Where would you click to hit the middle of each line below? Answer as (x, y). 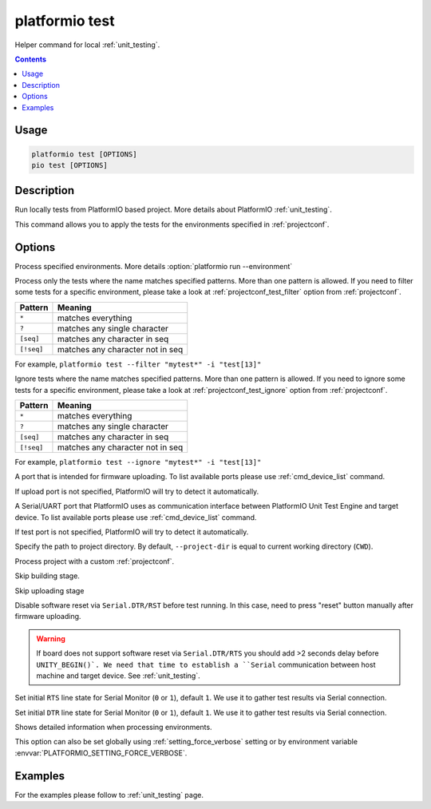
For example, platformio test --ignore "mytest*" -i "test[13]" (138, 462)
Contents (31, 59)
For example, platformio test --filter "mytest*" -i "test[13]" (138, 364)
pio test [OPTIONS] (69, 165)
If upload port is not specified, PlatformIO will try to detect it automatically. (137, 491)
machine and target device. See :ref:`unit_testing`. (118, 676)
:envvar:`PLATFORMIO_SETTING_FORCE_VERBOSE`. (101, 753)
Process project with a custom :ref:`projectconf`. (95, 561)
